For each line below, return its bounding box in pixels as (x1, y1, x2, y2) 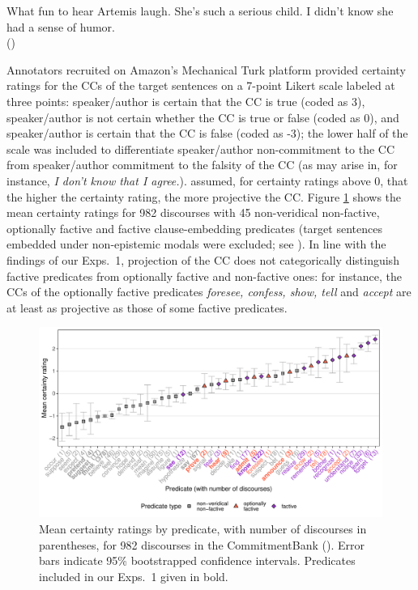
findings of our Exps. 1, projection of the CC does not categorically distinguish (6, 251, 399, 268)
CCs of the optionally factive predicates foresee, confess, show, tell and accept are (6, 283, 412, 300)
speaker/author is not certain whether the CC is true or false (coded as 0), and (6, 108, 399, 125)
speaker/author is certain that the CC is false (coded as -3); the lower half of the (6, 125, 408, 142)
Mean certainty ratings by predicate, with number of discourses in (39, 520, 367, 537)
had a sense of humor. (6, 18, 115, 35)
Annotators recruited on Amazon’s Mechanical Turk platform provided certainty (6, 61, 406, 78)
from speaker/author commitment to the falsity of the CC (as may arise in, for (6, 156, 398, 173)
